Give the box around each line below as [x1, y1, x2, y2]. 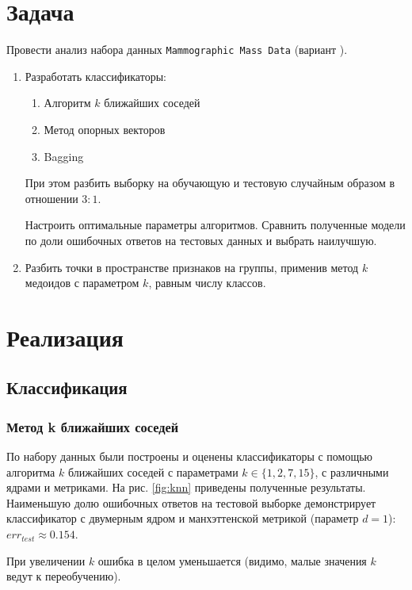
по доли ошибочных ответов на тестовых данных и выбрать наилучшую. [25, 232, 377, 248]
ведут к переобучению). [6, 568, 121, 584]
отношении [25, 190, 78, 206]
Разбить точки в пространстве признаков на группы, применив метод [25, 259, 359, 275]
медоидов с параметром [25, 274, 139, 291]
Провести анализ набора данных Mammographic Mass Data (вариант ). [6, 41, 348, 58]
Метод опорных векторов [44, 121, 166, 137]
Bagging [44, 147, 84, 164]
